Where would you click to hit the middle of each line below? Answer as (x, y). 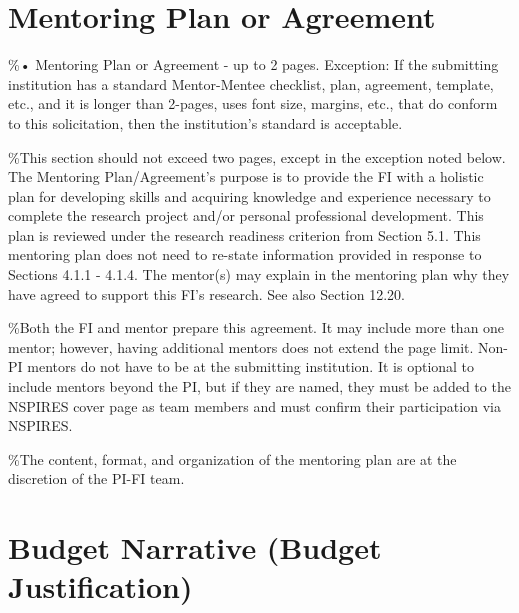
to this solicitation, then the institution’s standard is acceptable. (205, 122)
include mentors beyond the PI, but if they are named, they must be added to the (259, 386)
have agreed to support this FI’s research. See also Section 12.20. (206, 293)
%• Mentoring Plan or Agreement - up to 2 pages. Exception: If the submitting (253, 64)
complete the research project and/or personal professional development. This (246, 215)
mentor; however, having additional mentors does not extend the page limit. (241, 346)
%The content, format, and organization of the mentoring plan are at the (232, 458)
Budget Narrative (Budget (195, 547)
